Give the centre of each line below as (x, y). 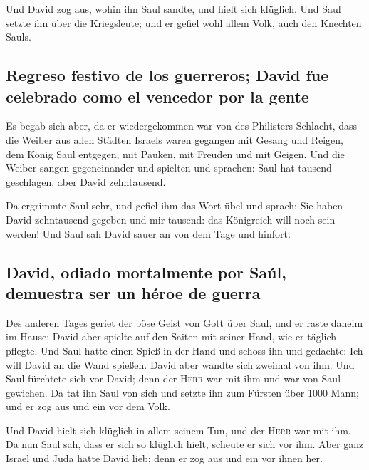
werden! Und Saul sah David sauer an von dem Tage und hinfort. (148, 233)
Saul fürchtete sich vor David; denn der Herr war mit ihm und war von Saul (173, 378)
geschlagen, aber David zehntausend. (86, 181)
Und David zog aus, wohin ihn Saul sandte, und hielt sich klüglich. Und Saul (173, 9)
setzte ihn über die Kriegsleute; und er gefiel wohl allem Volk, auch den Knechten (184, 22)
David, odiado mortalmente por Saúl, (146, 272)
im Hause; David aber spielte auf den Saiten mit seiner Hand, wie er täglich (171, 336)
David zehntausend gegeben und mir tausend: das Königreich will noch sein (171, 219)
